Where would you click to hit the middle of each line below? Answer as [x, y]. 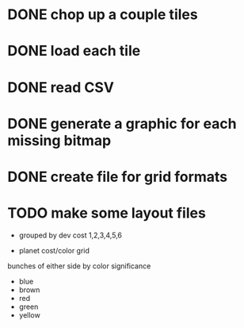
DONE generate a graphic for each [122, 123]
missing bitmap [59, 140]
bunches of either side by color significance [79, 266]
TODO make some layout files [107, 213]
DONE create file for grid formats [118, 177]
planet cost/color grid [54, 250]
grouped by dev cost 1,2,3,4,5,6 [70, 235]
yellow [29, 314]
